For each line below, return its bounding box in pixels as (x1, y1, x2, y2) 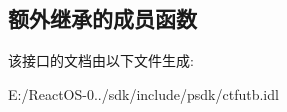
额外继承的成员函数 (8, 3, 197, 34)
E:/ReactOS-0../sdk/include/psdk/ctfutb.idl (8, 83, 279, 104)
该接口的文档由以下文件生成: (8, 50, 194, 71)
